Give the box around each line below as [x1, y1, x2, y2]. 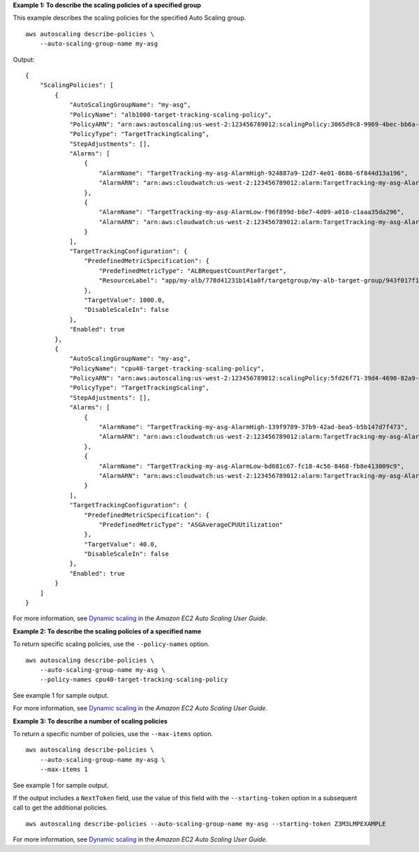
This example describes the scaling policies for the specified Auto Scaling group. [13, 14, 247, 22]
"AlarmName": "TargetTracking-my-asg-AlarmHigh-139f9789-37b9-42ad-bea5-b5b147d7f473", [98, 423, 409, 431]
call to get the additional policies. [13, 803, 108, 812]
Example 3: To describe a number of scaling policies [13, 717, 168, 725]
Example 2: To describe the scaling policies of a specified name [13, 627, 202, 635]
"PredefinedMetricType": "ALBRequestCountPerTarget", [98, 267, 287, 275]
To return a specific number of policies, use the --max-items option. [13, 729, 213, 738]
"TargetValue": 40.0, [84, 540, 159, 548]
